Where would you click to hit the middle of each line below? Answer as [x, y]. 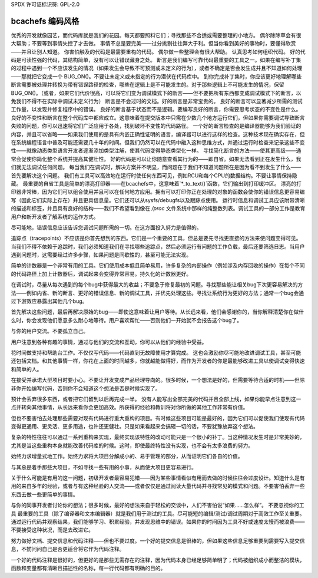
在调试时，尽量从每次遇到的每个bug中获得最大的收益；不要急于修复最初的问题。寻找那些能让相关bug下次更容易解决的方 [157, 285]
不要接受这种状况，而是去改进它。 [52, 530]
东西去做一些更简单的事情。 [44, 494]
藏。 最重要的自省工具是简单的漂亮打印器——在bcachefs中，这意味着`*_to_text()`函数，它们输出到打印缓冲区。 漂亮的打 [156, 183]
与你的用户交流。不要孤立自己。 [49, 331]
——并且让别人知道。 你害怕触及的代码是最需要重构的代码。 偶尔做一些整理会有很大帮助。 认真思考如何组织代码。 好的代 [158, 52]
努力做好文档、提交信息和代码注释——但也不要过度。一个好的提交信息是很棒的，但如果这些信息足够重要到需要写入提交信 [158, 541]
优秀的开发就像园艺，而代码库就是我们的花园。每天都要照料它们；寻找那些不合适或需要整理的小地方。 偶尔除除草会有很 [156, 35]
